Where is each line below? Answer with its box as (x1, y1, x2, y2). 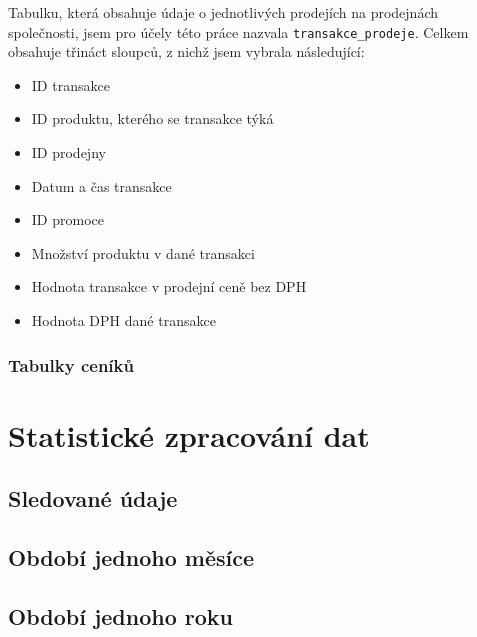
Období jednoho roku (8, 600, 233, 631)
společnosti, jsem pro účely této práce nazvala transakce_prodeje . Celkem (8, 21, 469, 42)
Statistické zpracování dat (8, 414, 370, 455)
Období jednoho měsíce (8, 541, 254, 572)
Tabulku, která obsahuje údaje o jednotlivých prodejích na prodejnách (8, 2, 439, 22)
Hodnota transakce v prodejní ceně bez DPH (31, 276, 307, 297)
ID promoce (31, 209, 104, 230)
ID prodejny (31, 142, 106, 163)
